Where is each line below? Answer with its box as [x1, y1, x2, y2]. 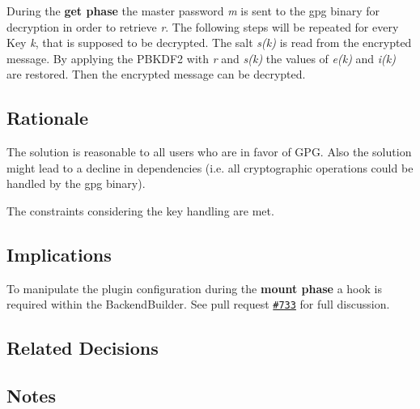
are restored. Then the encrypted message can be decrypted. [6, 66, 306, 83]
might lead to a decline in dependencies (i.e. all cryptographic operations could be [6, 159, 414, 176]
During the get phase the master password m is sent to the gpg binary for [6, 2, 380, 19]
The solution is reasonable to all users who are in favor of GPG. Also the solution [6, 143, 412, 160]
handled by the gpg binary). [6, 175, 146, 192]
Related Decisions [6, 335, 159, 360]
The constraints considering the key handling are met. [6, 202, 274, 219]
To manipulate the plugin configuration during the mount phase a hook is [6, 279, 382, 296]
